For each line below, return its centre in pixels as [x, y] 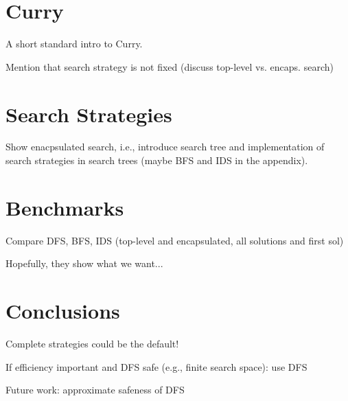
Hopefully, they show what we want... [84, 263]
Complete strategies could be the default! [92, 344]
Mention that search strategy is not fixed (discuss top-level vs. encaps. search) [170, 66]
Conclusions [63, 311]
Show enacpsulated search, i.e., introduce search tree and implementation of [165, 147]
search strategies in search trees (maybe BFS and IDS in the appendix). [157, 160]
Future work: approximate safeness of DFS [95, 390]
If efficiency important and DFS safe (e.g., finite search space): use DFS [156, 366]
